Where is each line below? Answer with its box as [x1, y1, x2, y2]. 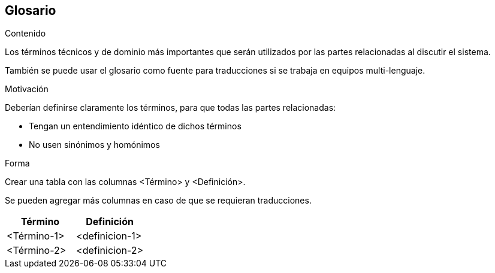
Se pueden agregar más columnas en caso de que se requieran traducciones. [5, 195, 312, 206]
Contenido [5, 28, 46, 39]
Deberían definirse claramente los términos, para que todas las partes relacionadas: [5, 102, 336, 113]
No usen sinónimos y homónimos [29, 139, 160, 150]
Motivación [5, 84, 49, 95]
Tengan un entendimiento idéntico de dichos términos [29, 121, 242, 132]
